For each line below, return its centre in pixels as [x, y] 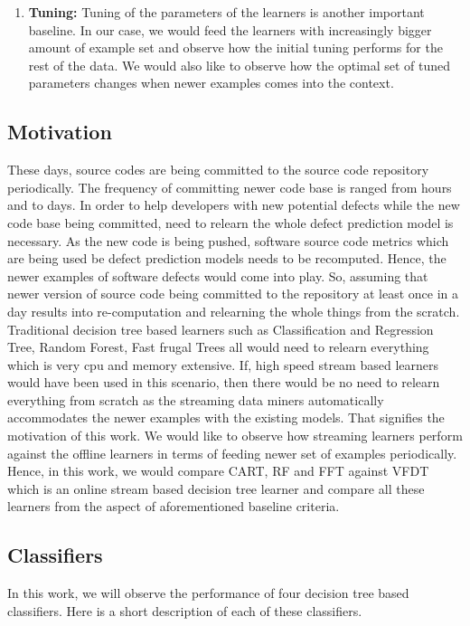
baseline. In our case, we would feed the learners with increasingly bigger [230, 29]
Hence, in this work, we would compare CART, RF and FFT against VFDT [218, 471]
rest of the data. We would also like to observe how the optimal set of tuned [240, 65]
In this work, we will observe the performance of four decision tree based [208, 593]
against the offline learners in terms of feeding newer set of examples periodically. [232, 453]
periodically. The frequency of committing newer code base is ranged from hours [230, 187]
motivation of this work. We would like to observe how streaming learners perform [235, 436]
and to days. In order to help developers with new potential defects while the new [234, 205]
